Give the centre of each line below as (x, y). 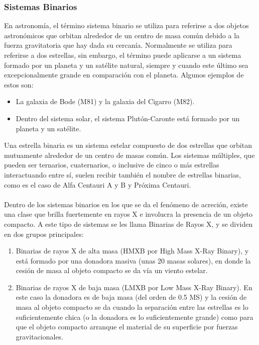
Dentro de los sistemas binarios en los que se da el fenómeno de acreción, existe (126, 204)
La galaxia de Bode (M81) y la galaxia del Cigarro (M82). (105, 101)
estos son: (19, 84)
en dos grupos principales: (44, 234)
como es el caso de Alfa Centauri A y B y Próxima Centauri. (98, 184)
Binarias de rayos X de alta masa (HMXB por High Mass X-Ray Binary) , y (132, 251)
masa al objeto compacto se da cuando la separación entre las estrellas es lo (132, 307)
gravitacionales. (40, 336)
